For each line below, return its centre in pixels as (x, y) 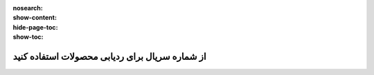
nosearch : (28, 8)
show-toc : (28, 37)
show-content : (35, 18)
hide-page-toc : (35, 27)
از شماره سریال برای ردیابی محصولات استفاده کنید (109, 56)
